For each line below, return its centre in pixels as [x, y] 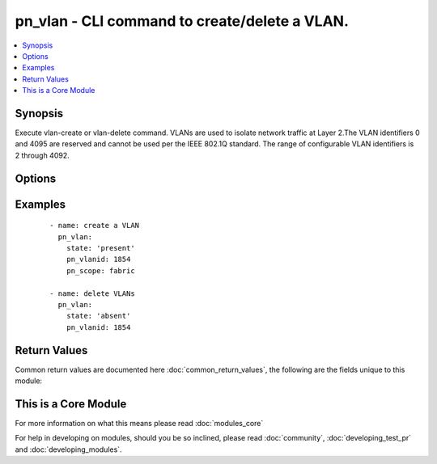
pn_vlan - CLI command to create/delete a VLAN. [182, 21]
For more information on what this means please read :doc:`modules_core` [139, 423]
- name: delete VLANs [92, 293]
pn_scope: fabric [100, 270]
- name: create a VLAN [95, 226]
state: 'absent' [98, 316]
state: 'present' [100, 248]
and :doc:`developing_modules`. [68, 449]
